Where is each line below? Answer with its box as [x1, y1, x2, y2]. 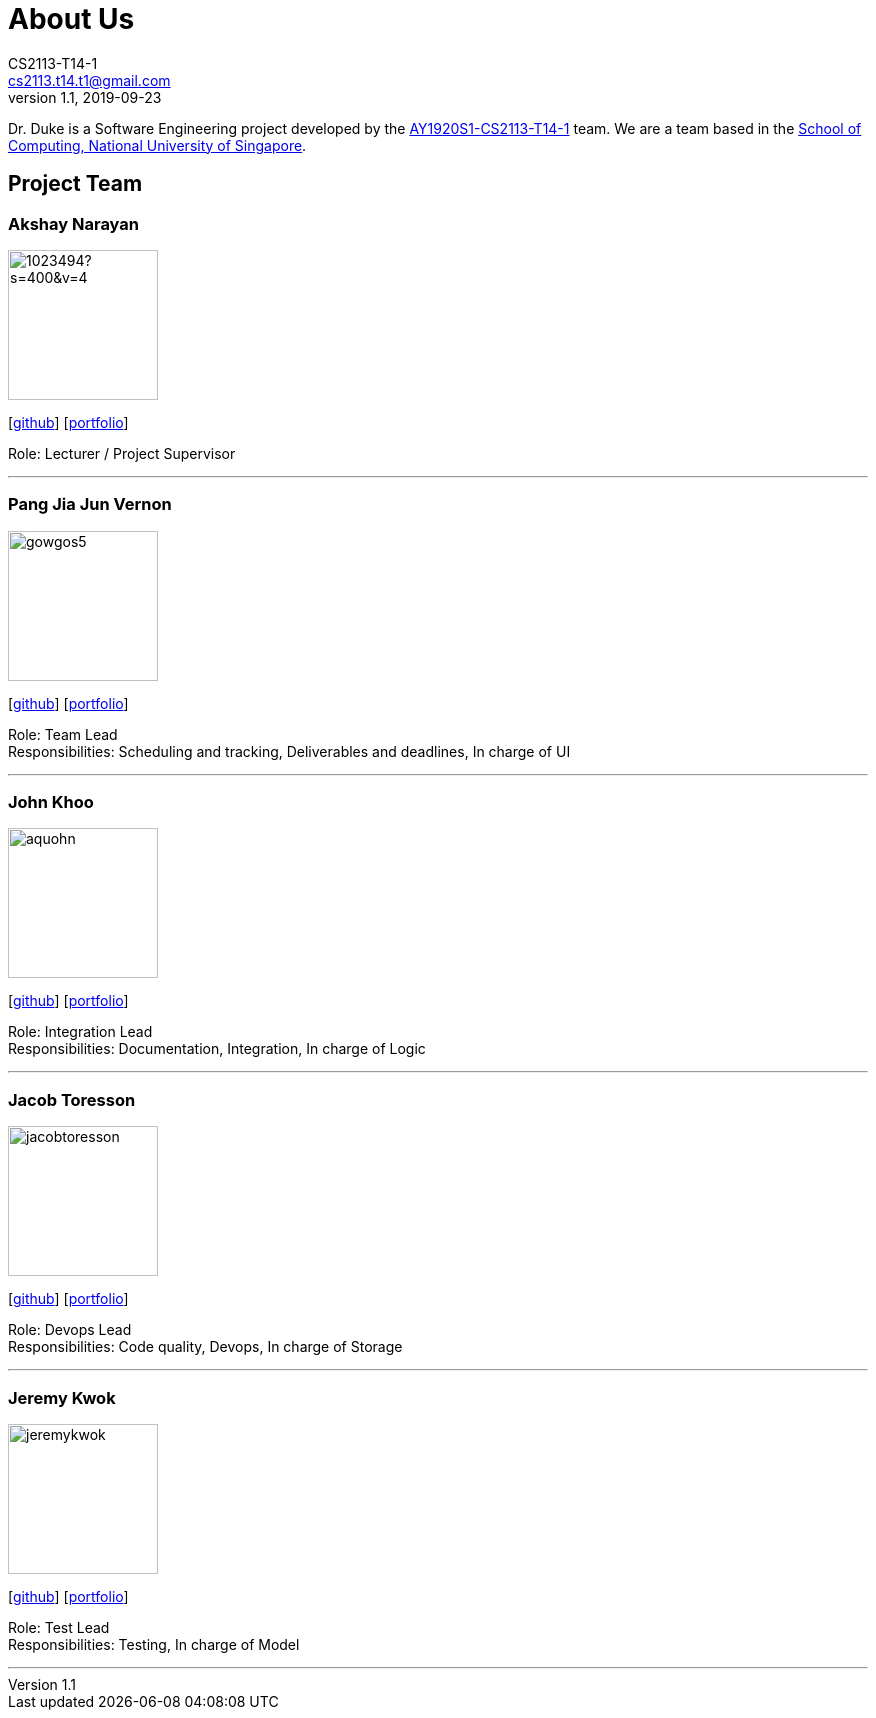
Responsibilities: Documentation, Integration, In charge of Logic [8, 1040, 426, 1058]
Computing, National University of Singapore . [8, 136, 307, 154]
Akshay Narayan [8, 213, 139, 234]
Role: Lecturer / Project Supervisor [8, 444, 236, 462]
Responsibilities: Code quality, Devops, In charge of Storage [8, 1338, 403, 1356]
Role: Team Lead [8, 725, 118, 743]
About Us [8, 2, 135, 36]
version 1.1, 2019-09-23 [8, 88, 162, 106]
